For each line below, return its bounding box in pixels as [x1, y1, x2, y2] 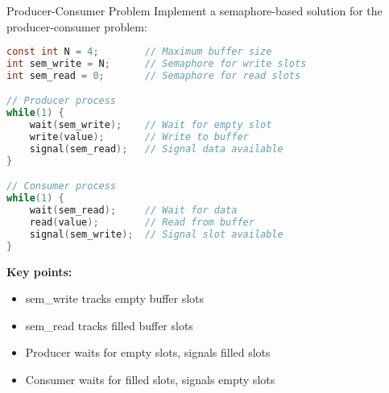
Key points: [6, 263, 72, 279]
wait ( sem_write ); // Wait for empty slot [29, 119, 272, 131]
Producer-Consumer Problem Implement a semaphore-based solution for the [6, 2, 383, 19]
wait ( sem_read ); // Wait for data [29, 205, 238, 217]
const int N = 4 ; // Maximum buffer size [6, 46, 272, 58]
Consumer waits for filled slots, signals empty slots [25, 371, 275, 387]
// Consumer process [6, 180, 117, 192]
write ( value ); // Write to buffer [29, 131, 249, 143]
